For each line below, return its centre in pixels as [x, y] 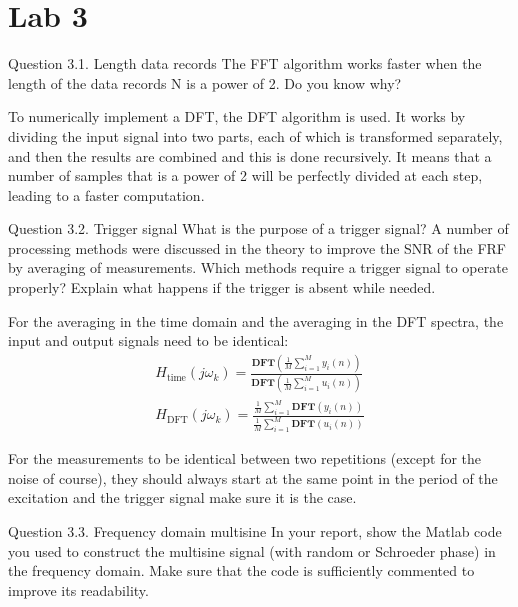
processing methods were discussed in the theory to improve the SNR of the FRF [257, 247]
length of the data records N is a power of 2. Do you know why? [205, 82]
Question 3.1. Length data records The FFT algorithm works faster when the [245, 63]
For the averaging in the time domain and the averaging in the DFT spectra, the [256, 320]
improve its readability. [78, 589]
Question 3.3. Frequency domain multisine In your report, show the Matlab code [255, 530]
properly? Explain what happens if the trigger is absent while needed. [222, 287]
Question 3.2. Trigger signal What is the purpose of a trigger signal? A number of [258, 228]
